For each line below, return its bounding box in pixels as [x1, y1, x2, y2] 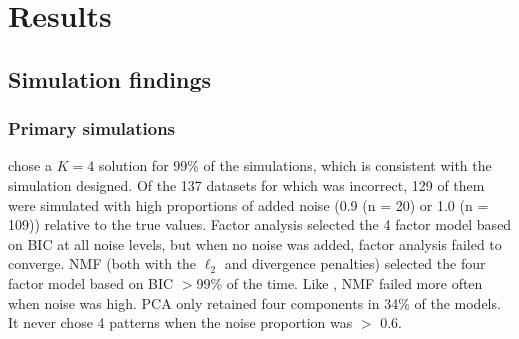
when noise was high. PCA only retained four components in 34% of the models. [8, 292, 501, 313]
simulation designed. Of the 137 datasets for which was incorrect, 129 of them [8, 174, 485, 195]
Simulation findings [8, 63, 212, 94]
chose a [8, 155, 53, 176]
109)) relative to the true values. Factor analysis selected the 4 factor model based [8, 214, 512, 235]
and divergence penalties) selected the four [224, 253, 486, 274]
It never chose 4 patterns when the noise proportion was [8, 312, 353, 333]
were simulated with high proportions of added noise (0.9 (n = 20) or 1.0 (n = [8, 194, 489, 215]
